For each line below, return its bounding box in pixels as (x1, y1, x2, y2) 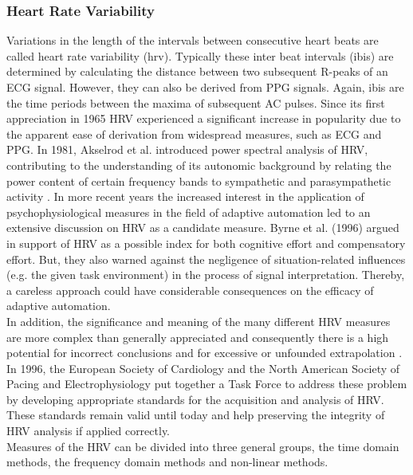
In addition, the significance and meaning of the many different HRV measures (6, 312, 391, 329)
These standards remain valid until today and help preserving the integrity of (6, 406, 385, 423)
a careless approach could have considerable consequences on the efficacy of (6, 281, 374, 298)
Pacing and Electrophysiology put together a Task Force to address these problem (6, 375, 407, 392)
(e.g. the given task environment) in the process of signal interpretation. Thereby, (6, 266, 405, 283)
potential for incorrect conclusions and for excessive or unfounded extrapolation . (6, 344, 403, 361)
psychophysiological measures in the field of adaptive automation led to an (6, 203, 371, 220)
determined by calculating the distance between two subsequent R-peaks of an (6, 63, 388, 80)
